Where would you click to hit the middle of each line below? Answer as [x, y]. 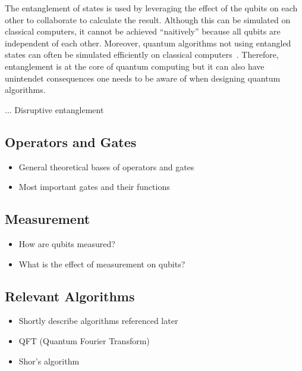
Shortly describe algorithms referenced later [98, 321]
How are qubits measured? [67, 243]
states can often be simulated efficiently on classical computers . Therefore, [142, 54]
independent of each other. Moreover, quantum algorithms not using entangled [148, 43]
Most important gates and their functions [94, 187]
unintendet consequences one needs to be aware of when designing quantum [143, 78]
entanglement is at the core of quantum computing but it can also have [135, 66]
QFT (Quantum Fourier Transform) [84, 340]
